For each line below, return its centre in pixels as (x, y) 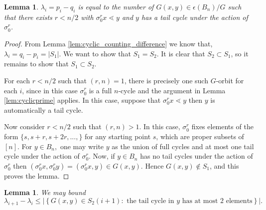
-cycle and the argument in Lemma (172, 90)
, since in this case (50, 90)
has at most (200, 201)
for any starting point (118, 136)
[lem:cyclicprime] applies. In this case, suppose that (82, 100)
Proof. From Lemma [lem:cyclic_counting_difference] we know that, (108, 43)
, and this (224, 165)
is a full (100, 90)
